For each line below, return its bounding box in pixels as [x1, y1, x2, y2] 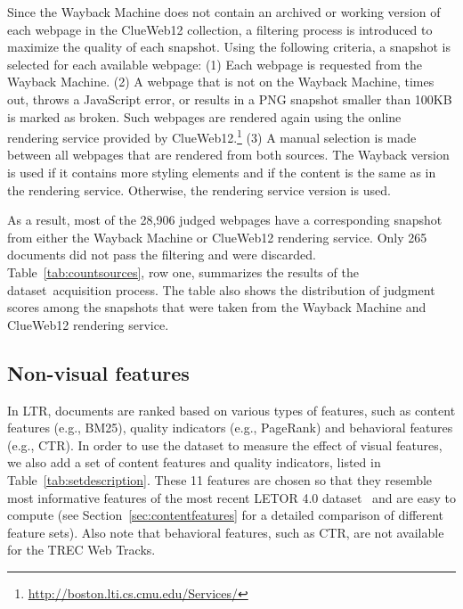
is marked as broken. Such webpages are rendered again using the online [7, 107, 402, 126]
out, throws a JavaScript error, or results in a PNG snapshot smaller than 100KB [7, 89, 452, 108]
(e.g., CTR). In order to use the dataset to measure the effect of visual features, [7, 435, 443, 454]
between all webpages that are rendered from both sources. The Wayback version [7, 145, 450, 164]
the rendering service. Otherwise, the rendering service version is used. [7, 180, 391, 199]
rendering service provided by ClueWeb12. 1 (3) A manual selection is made [7, 126, 417, 146]
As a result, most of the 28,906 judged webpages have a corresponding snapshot [7, 210, 443, 229]
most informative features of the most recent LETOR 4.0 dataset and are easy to [7, 488, 456, 506]
